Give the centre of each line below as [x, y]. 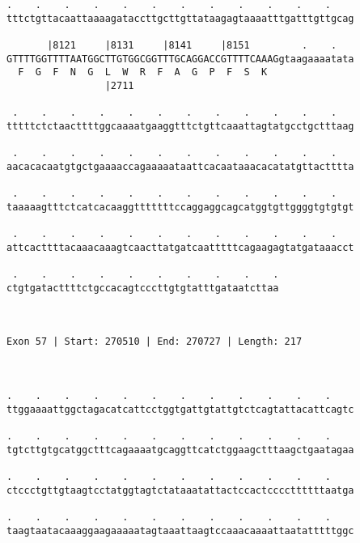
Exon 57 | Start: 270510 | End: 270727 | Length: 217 [155, 342]
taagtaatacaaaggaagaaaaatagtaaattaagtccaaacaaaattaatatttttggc [180, 530]
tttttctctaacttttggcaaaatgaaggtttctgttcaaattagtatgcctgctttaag [180, 126]
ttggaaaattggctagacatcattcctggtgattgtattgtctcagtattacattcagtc [180, 409]
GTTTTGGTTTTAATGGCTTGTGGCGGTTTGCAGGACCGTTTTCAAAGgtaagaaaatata [180, 59]
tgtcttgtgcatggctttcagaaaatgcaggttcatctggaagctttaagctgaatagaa [180, 450]
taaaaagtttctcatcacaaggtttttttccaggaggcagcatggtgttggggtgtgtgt [180, 207]
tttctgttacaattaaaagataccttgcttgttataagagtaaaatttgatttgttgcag [180, 18]
